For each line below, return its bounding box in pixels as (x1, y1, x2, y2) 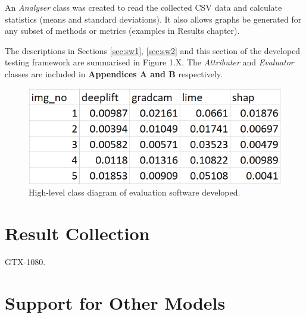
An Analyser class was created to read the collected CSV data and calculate (5, 1, 282, 13)
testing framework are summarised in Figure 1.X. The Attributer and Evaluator (5, 56, 294, 68)
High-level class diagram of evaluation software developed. (29, 186, 241, 199)
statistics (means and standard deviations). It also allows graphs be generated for (5, 12, 302, 25)
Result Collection (5, 221, 150, 245)
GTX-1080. (5, 256, 46, 268)
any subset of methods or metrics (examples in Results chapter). (5, 24, 240, 37)
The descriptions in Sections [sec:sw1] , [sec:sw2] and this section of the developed (5, 44, 301, 56)
